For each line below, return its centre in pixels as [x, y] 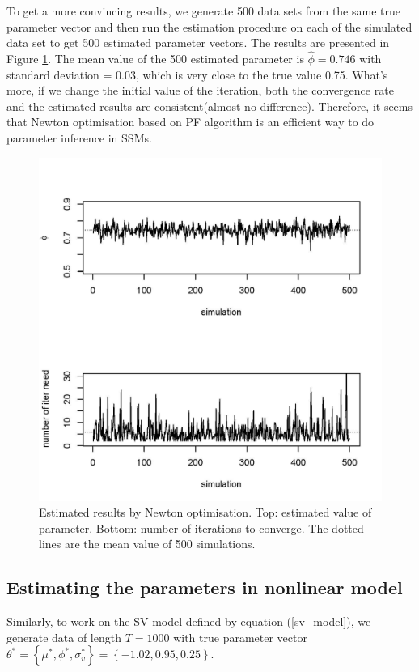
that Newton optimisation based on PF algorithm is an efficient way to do [190, 122]
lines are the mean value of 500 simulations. [147, 544]
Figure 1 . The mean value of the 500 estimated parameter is [155, 58]
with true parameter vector [240, 637]
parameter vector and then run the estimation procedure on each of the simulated [209, 26]
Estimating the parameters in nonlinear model [205, 587]
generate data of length [64, 637]
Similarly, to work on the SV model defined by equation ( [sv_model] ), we [189, 621]
